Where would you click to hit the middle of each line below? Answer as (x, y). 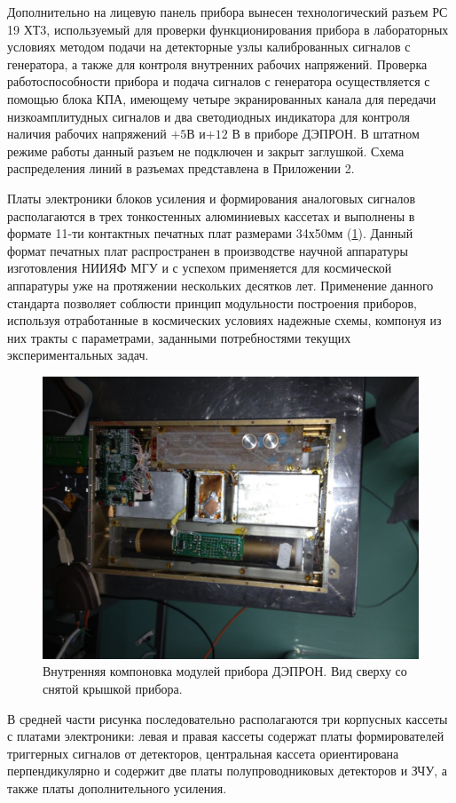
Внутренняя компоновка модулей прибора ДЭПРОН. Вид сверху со (225, 671)
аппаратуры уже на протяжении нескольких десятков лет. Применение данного (220, 285)
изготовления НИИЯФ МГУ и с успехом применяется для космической (200, 268)
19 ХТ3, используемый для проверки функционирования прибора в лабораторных (228, 29)
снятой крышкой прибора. (113, 689)
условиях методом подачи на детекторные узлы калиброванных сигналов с (209, 47)
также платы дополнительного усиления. (117, 788)
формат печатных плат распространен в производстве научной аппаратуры (208, 250)
